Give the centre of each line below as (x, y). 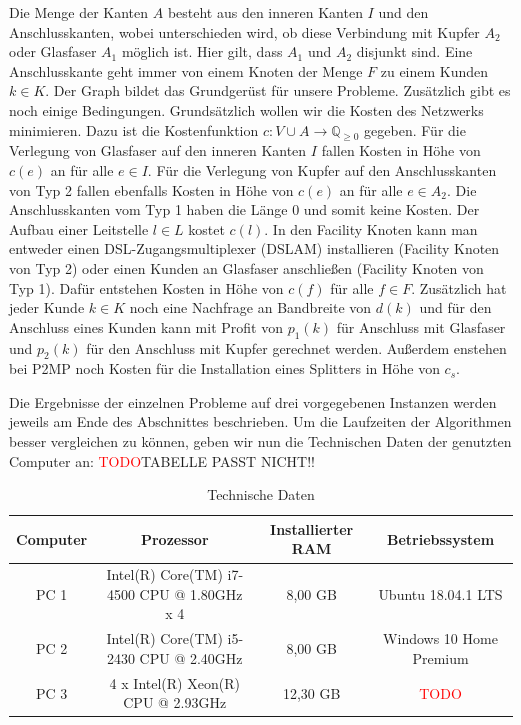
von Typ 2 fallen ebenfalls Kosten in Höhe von (151, 189)
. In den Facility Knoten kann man (371, 228)
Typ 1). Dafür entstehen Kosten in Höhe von (146, 287)
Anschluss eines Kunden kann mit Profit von (146, 326)
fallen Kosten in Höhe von (401, 150)
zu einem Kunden (434, 70)
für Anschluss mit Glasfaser (421, 326)
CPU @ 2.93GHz (175, 702)
